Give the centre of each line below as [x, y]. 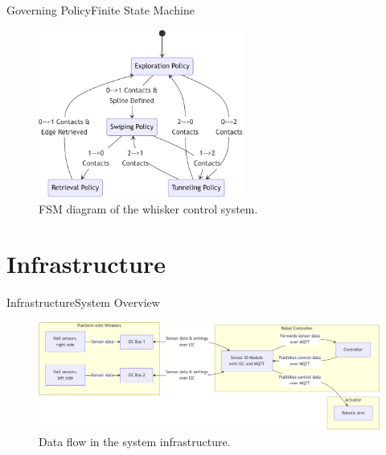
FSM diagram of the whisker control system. [148, 208]
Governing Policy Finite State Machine [101, 10]
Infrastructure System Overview [83, 302]
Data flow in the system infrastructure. [135, 441]
